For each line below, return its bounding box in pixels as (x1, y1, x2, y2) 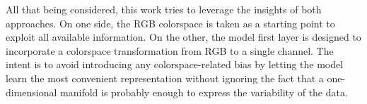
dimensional (6, 84, 57, 99)
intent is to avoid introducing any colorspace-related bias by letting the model (6, 57, 344, 72)
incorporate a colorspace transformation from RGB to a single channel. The (6, 43, 334, 58)
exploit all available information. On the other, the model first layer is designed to (6, 30, 361, 44)
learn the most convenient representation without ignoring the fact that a (6, 70, 324, 85)
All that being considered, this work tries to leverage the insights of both (6, 2, 322, 16)
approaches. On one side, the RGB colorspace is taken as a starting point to (6, 15, 335, 30)
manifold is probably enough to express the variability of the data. (60, 84, 348, 99)
